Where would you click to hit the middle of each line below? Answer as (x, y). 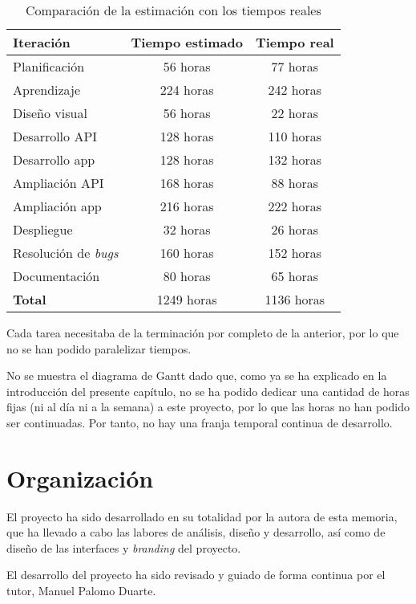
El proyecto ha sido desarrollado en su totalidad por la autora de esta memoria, (202, 516)
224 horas (187, 90)
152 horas (295, 253)
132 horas (295, 159)
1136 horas (295, 299)
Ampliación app (57, 206)
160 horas (187, 253)
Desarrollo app (54, 159)
